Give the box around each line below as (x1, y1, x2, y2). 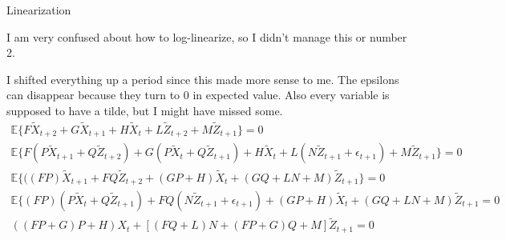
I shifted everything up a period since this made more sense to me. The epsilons (6, 70, 399, 87)
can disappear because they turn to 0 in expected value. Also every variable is (6, 86, 390, 103)
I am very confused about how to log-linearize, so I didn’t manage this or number (6, 28, 407, 45)
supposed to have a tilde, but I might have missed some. (6, 102, 283, 118)
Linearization (6, 2, 71, 18)
